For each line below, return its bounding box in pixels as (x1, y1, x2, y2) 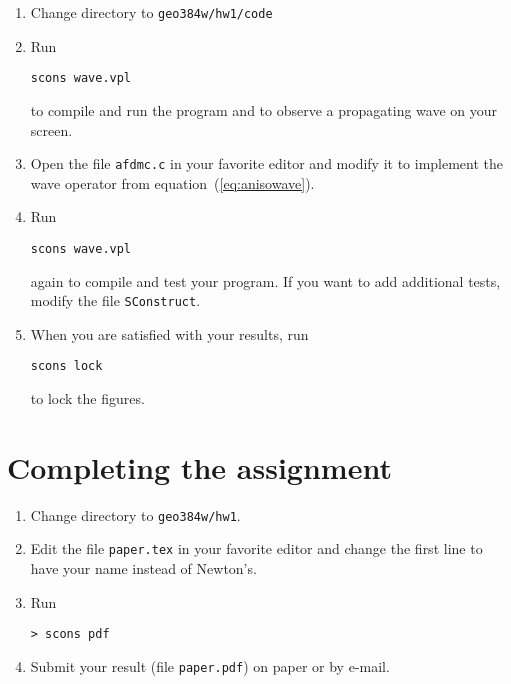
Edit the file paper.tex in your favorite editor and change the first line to (30, 538, 483, 559)
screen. (30, 119, 73, 140)
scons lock (30, 359, 103, 374)
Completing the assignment (7, 446, 392, 487)
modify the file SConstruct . (30, 290, 201, 311)
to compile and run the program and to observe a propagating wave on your (30, 99, 498, 120)
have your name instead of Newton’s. (30, 558, 257, 579)
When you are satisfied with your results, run (30, 323, 309, 344)
